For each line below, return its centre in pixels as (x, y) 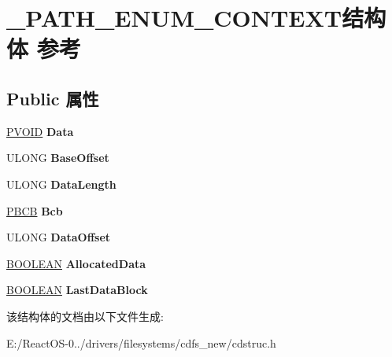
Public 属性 (53, 98)
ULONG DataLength (61, 184)
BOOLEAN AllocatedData (76, 263)
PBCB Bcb (35, 210)
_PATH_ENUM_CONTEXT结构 (196, 18)
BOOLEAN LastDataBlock (77, 290)
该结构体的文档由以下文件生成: (85, 316)
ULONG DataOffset (59, 237)
